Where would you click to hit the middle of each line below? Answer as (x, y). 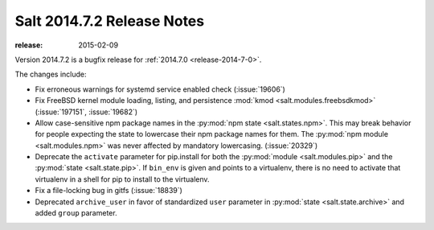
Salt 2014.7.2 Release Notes (110, 21)
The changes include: (51, 74)
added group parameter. (76, 213)
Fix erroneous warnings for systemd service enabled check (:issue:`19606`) (160, 89)
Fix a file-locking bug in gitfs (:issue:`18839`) (108, 191)
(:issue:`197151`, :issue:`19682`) (86, 112)
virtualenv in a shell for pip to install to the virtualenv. (122, 179)
